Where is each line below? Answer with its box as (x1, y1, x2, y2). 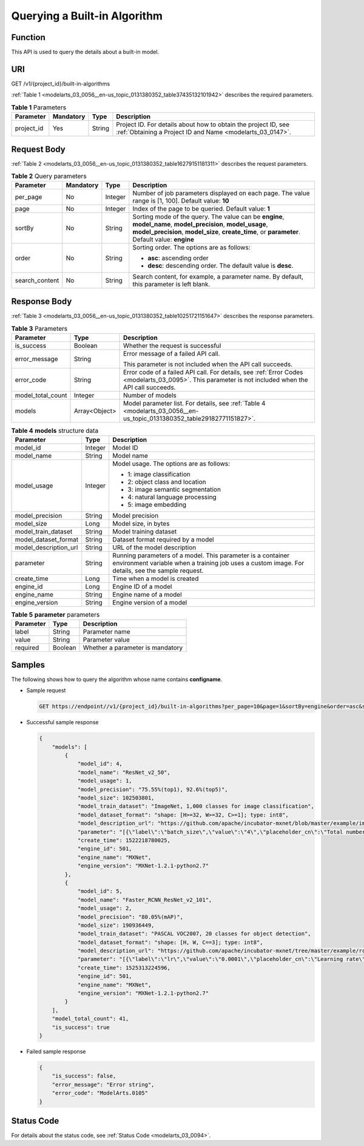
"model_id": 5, (77, 888, 123, 895)
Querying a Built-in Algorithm (11, 9, 163, 22)
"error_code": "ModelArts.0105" (52, 1090, 149, 1097)
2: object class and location (127, 478, 206, 486)
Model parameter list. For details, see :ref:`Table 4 (123, 399, 266, 407)
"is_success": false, (52, 1073, 116, 1080)
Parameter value (83, 636, 130, 644)
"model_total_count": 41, (52, 1015, 129, 1022)
